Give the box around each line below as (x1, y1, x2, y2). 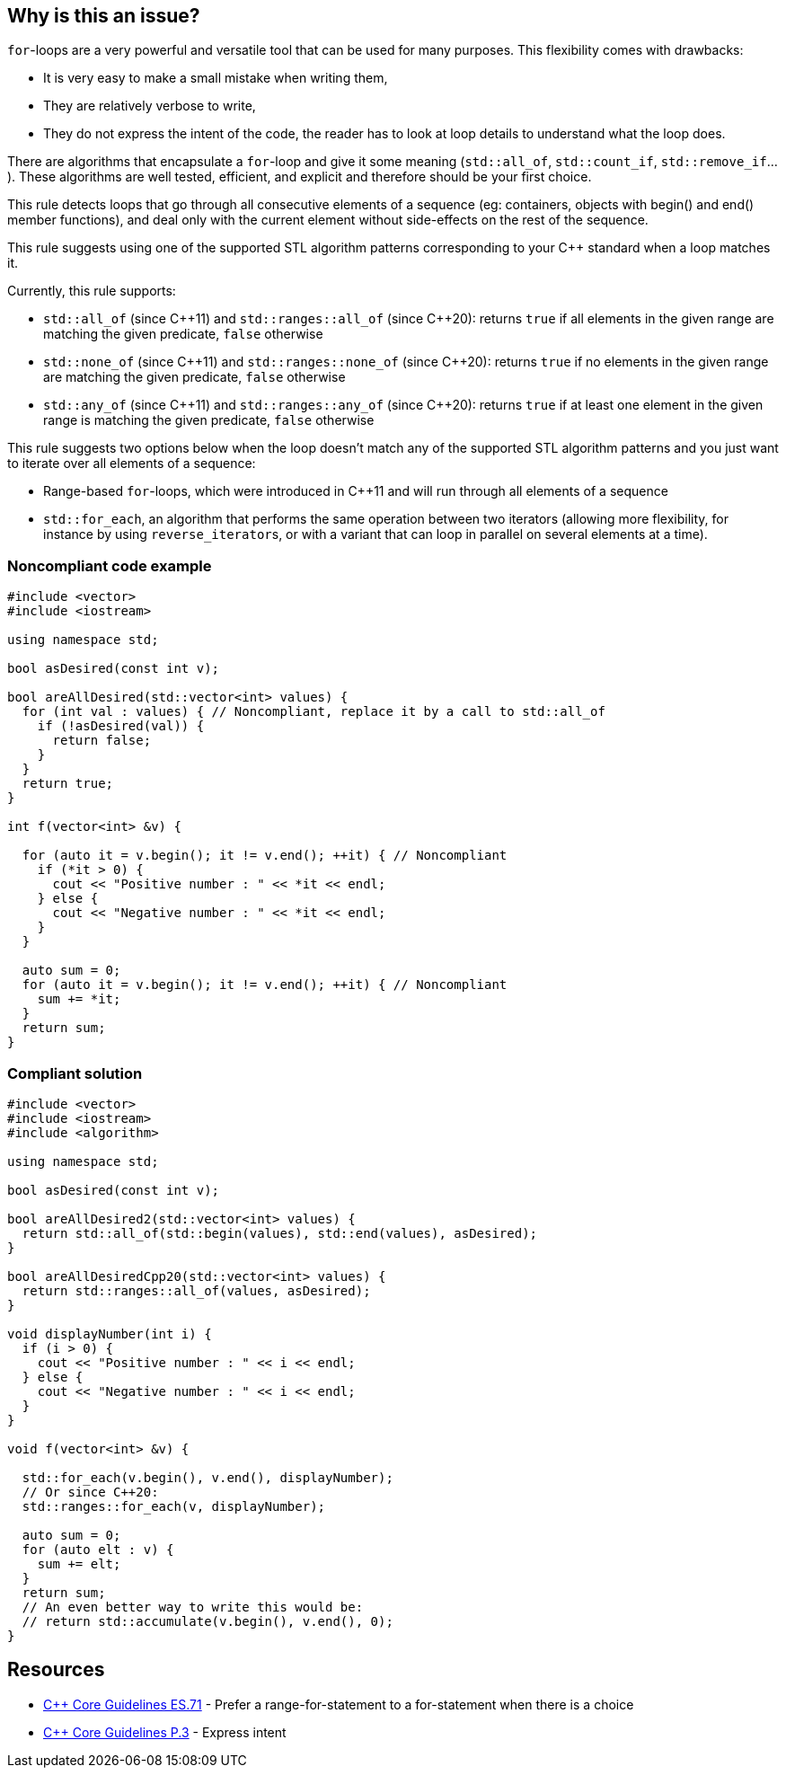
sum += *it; (37, 992, 121, 1007)
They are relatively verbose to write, (43, 98, 256, 114)
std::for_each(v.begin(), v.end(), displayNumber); (22, 1470, 393, 1485)
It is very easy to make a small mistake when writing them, (43, 70, 388, 86)
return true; (22, 776, 114, 791)
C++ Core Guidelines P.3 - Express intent (43, 1724, 287, 1740)
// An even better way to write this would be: (22, 1599, 364, 1614)
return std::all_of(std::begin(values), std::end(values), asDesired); (22, 1225, 538, 1241)
